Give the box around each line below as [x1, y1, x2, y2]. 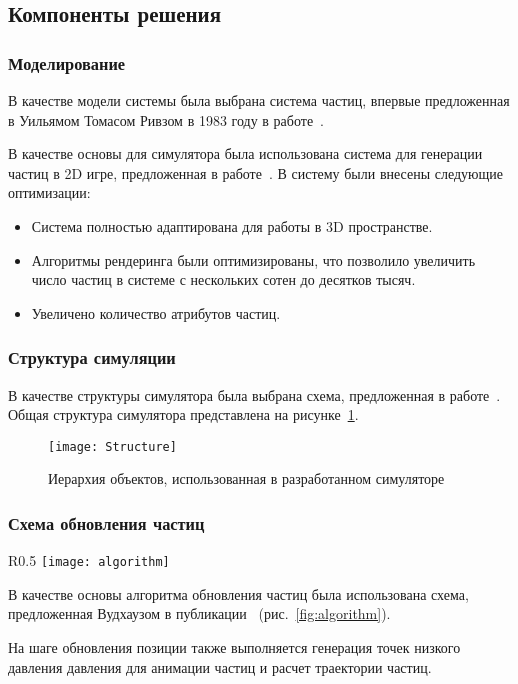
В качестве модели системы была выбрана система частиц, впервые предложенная [8, 90, 510, 110]
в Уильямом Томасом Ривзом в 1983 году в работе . [8, 109, 325, 130]
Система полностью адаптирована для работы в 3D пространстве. [31, 215, 433, 236]
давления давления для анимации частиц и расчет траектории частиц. [8, 656, 432, 677]
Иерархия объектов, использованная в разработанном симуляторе [48, 468, 445, 489]
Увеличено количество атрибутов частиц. [31, 302, 281, 323]
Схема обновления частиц [8, 510, 205, 535]
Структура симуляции [8, 345, 176, 370]
